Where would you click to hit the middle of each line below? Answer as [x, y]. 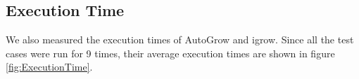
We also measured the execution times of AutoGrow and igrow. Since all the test [180, 39]
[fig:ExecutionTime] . [49, 67]
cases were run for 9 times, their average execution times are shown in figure [170, 53]
